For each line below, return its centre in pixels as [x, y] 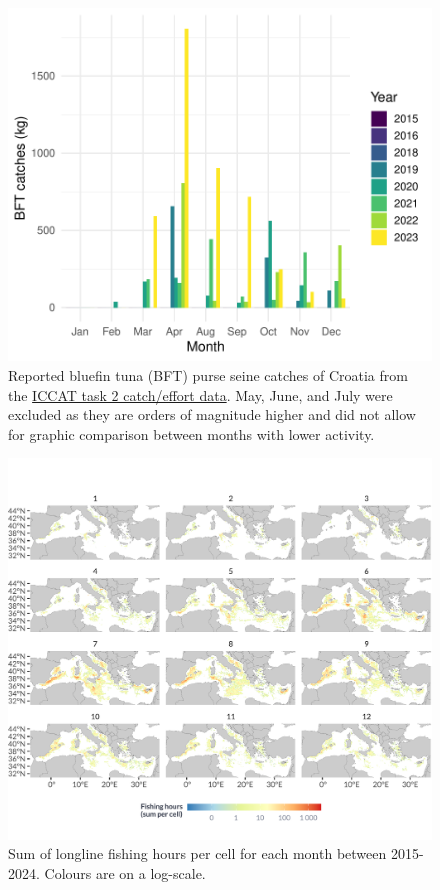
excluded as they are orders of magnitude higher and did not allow [212, 414]
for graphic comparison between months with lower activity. [191, 433]
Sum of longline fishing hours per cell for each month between [197, 853]
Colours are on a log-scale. [125, 872]
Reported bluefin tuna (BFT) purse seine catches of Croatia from [208, 374]
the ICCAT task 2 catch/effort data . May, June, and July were [200, 394]
